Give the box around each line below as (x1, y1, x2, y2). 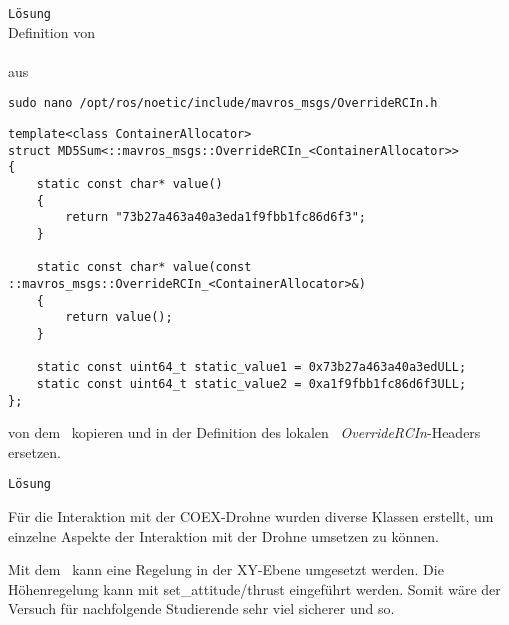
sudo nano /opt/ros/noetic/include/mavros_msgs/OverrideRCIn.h (8, 96, 438, 111)
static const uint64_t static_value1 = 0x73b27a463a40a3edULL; (36, 360, 467, 375)
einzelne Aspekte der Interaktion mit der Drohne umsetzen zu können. (8, 525, 439, 546)
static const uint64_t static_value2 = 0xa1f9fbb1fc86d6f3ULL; (36, 376, 467, 391)
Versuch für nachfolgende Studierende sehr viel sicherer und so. (8, 598, 395, 619)
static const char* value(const (36, 260, 252, 275)
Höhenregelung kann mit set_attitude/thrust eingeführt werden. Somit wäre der (8, 578, 501, 599)
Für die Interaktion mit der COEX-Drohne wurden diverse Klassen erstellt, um (8, 506, 494, 527)
